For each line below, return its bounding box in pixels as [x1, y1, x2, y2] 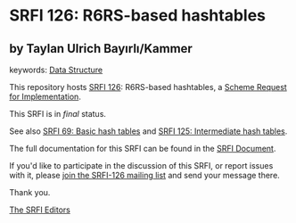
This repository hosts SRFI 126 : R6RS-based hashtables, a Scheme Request [9, 82, 287, 92]
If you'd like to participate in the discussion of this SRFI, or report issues [9, 161, 274, 170]
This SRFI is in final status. [9, 109, 107, 119]
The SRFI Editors [9, 204, 71, 215]
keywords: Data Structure [9, 64, 103, 75]
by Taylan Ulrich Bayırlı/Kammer [9, 41, 193, 56]
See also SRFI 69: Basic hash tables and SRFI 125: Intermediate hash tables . [9, 126, 288, 136]
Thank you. [9, 187, 51, 197]
